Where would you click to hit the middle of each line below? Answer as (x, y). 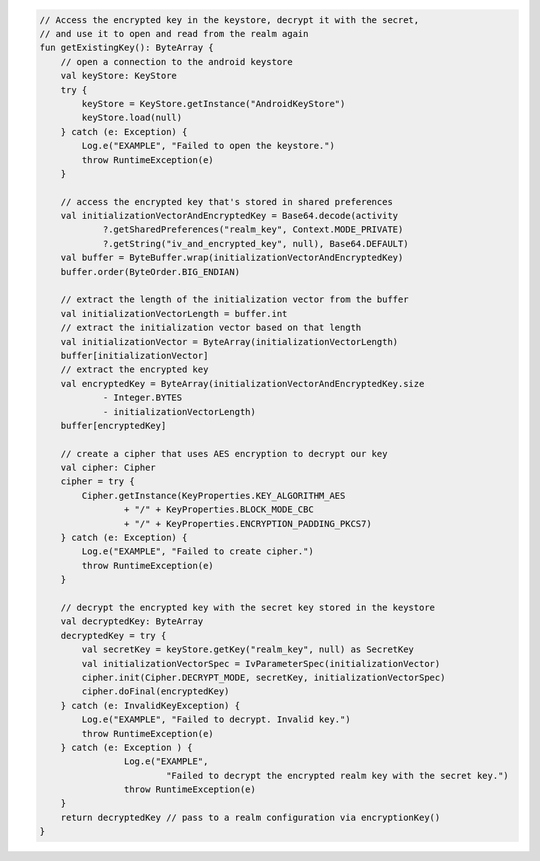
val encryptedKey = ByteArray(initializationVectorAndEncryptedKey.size (242, 383)
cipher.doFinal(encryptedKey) (155, 691)
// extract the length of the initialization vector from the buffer (234, 299)
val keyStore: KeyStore (118, 76)
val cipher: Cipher (108, 468)
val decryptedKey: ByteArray (132, 621)
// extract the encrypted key (134, 369)
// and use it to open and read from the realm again (174, 33)
